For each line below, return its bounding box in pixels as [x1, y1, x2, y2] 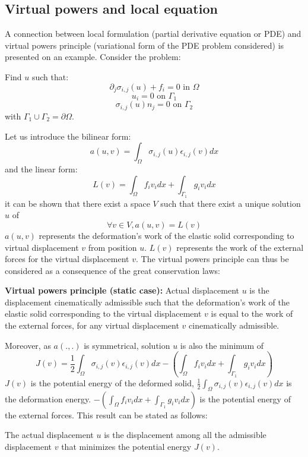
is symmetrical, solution [84, 339, 170, 351]
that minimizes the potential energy [61, 440, 192, 452]
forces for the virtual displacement [5, 253, 129, 265]
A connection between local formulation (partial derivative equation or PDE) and [5, 27, 301, 40]
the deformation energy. [5, 392, 91, 405]
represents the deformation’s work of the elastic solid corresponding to [39, 229, 294, 241]
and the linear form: [5, 162, 78, 175]
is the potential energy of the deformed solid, [30, 376, 194, 389]
